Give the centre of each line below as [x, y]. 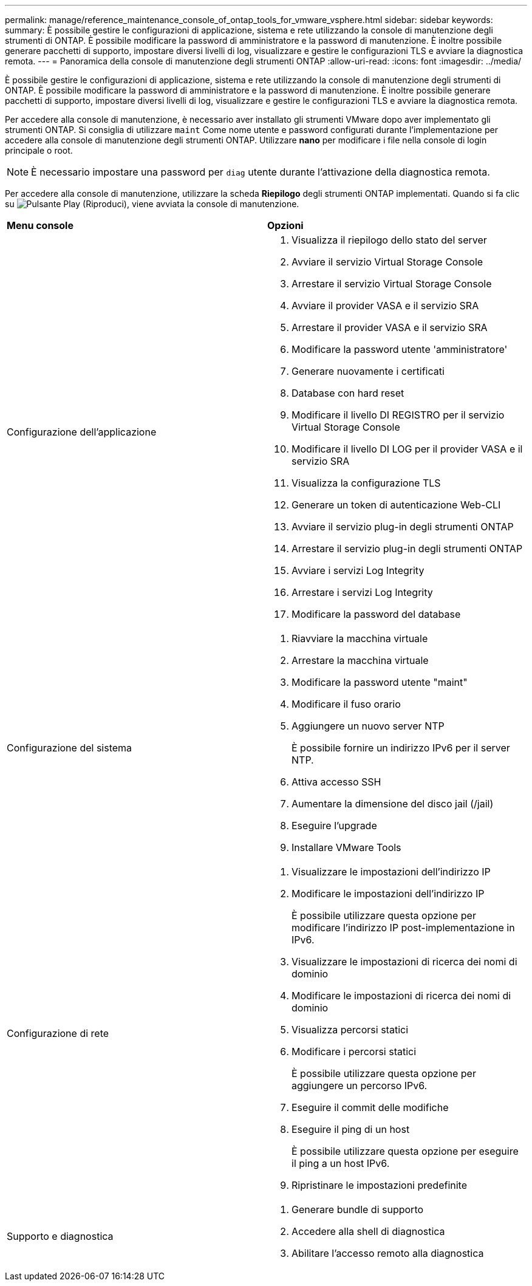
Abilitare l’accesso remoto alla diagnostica [388, 1253]
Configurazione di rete [58, 1033]
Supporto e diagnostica [60, 1236]
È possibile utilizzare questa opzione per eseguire [405, 1151]
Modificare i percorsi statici [354, 1052]
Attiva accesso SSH [336, 782]
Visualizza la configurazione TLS [366, 483]
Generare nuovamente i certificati [368, 371]
